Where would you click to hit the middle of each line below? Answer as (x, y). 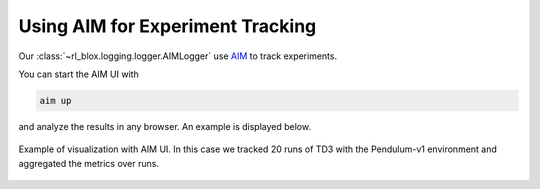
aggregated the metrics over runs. (89, 163)
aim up (55, 100)
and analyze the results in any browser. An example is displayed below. (165, 126)
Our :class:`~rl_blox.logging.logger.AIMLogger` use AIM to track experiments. (178, 56)
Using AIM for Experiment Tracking (167, 26)
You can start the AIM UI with (78, 74)
